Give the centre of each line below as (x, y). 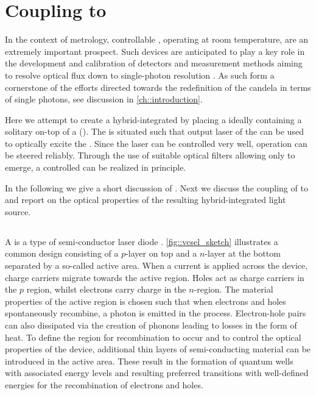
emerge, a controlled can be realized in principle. (96, 167)
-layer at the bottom (243, 253)
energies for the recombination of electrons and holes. (104, 384)
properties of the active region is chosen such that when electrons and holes (146, 301)
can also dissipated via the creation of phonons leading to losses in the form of (151, 325)
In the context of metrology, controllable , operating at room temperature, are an (157, 39)
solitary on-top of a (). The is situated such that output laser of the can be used (154, 131)
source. (18, 211)
